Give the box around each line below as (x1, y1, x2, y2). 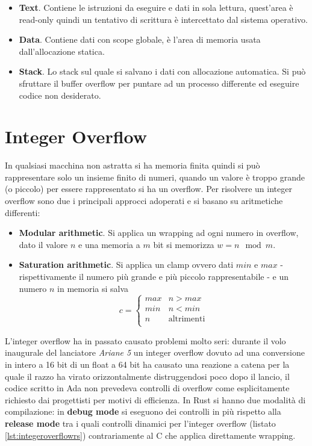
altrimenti (168, 314, 205, 323)
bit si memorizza (153, 238, 214, 250)
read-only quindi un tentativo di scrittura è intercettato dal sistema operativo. (19, 13, 308, 25)
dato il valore (19, 238, 68, 250)
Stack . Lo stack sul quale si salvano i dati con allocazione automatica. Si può (19, 65, 306, 78)
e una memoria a (78, 238, 140, 250)
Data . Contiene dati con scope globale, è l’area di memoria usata (19, 33, 261, 46)
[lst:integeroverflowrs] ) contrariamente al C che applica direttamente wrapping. (5, 429, 296, 441)
